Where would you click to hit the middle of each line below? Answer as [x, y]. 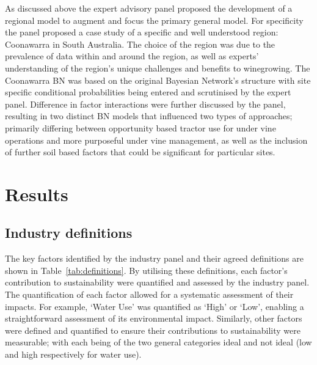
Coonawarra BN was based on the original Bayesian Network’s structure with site [158, 80]
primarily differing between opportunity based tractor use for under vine [140, 127]
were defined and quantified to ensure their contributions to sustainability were [153, 330]
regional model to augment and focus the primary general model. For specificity [154, 20]
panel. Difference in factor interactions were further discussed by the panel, [145, 104]
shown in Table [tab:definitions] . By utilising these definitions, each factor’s [146, 270]
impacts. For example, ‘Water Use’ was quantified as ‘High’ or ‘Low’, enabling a [155, 306]
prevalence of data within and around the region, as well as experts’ [132, 56]
